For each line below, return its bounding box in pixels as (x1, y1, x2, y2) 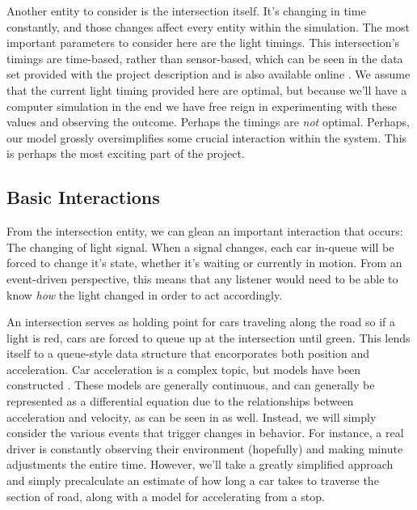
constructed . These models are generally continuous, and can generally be (6, 376, 375, 393)
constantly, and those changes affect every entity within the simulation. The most (6, 18, 410, 35)
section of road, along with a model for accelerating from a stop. (6, 487, 325, 504)
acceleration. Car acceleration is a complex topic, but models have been (6, 360, 361, 377)
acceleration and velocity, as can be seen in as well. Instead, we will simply (6, 408, 377, 425)
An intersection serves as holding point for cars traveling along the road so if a (6, 313, 395, 330)
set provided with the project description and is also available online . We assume (6, 66, 411, 83)
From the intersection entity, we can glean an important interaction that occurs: (6, 223, 403, 240)
